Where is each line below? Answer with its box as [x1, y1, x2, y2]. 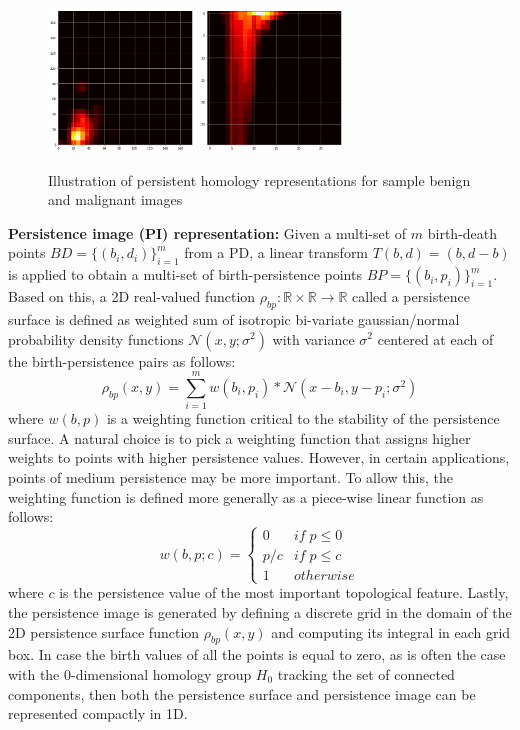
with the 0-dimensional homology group [8, 664, 252, 685]
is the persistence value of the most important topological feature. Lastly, [59, 582, 509, 603]
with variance [272, 328, 355, 349]
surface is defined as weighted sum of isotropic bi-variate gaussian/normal [8, 308, 460, 329]
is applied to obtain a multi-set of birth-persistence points [8, 264, 362, 285]
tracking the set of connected [277, 664, 455, 685]
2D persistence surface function [8, 621, 200, 642]
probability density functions [8, 328, 184, 349]
